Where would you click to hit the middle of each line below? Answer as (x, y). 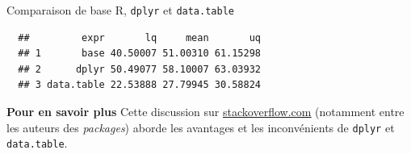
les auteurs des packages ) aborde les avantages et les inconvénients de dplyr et (201, 127)
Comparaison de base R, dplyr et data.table (120, 10)
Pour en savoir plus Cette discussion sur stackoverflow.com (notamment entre (205, 112)
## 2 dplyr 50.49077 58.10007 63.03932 (139, 69)
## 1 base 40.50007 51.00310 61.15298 (139, 54)
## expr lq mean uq (139, 37)
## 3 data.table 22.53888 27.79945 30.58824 (139, 85)
